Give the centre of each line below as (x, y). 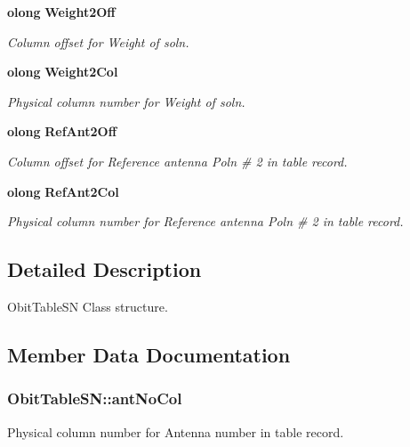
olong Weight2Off (61, 12)
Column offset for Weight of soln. (98, 41)
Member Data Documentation (149, 354)
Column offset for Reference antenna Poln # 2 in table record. (177, 161)
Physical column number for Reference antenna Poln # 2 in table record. (205, 221)
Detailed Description (105, 269)
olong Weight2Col (63, 72)
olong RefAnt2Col (63, 191)
